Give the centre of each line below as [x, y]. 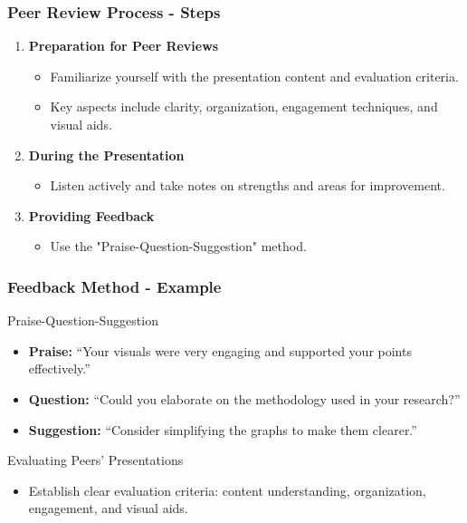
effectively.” [59, 368]
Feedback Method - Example [114, 286]
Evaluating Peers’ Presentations [95, 460]
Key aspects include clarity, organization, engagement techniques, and [244, 107]
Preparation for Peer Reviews [124, 46]
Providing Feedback [91, 215]
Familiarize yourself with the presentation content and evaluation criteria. [254, 76]
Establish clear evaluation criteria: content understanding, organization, [227, 490]
